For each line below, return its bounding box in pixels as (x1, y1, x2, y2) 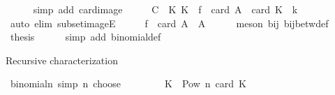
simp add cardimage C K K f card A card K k (33, 2, 298, 16)
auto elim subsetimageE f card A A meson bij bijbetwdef (10, 15, 329, 30)
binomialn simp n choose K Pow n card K (10, 76, 246, 91)
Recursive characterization (6, 52, 118, 67)
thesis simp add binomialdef (10, 29, 161, 44)
